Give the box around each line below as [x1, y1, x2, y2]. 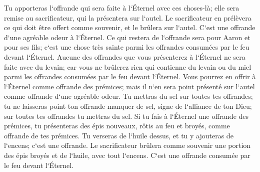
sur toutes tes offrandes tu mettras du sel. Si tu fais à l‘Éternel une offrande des [4, 110, 249, 121]
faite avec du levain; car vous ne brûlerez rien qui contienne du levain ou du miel [4, 61, 251, 72]
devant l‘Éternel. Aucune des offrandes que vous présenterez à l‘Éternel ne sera [4, 51, 245, 62]
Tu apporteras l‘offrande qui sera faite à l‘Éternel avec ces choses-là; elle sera [4, 3, 239, 13]
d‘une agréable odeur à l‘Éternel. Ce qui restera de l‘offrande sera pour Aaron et [4, 32, 250, 42]
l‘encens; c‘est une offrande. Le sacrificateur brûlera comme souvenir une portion [4, 140, 251, 150]
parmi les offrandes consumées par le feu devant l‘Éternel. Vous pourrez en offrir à [4, 71, 256, 82]
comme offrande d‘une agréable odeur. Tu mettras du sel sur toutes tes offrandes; [4, 91, 253, 101]
